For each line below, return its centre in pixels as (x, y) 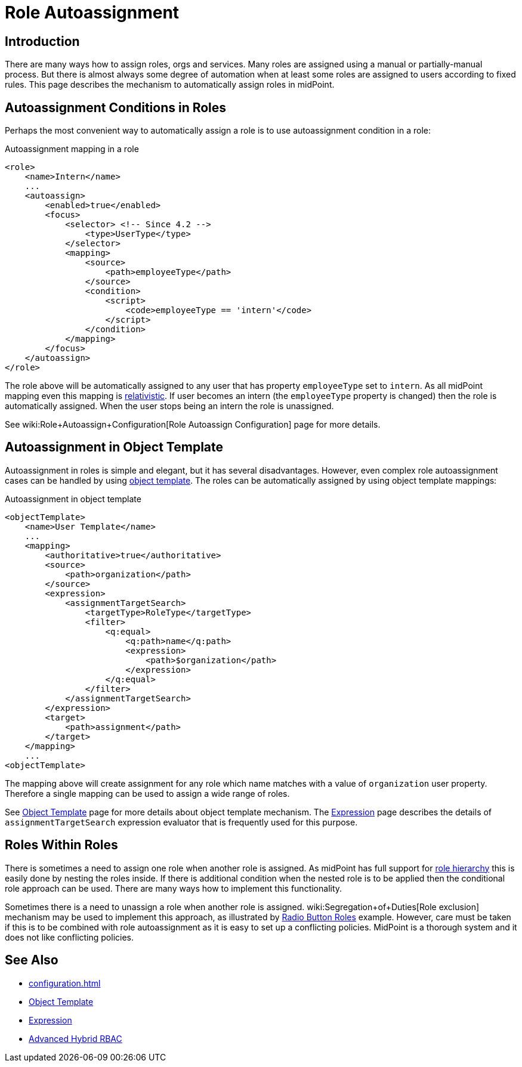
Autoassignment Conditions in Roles (116, 107)
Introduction (42, 41)
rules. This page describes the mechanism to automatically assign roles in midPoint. (170, 85)
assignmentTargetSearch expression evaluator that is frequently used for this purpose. (181, 822)
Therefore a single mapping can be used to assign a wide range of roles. (147, 793)
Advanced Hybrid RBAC (75, 1038)
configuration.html (65, 983)
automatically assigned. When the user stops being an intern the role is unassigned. (169, 406)
